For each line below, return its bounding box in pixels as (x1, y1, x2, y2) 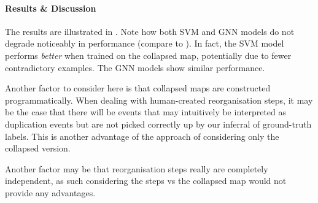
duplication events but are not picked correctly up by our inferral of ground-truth (5, 117, 312, 130)
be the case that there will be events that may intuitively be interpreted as (5, 105, 287, 118)
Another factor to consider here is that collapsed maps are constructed (5, 82, 271, 94)
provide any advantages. (5, 186, 96, 199)
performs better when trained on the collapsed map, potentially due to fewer (5, 48, 292, 61)
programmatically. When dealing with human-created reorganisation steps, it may (5, 93, 313, 106)
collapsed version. (5, 142, 71, 155)
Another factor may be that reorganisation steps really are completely (5, 162, 268, 175)
